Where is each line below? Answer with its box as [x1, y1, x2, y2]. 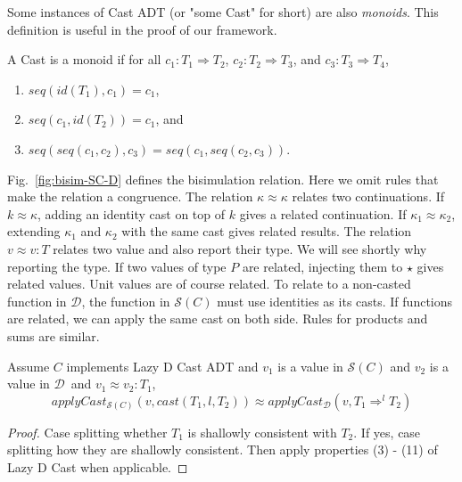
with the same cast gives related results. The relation [121, 222, 412, 241]
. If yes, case [353, 422, 421, 441]
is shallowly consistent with [187, 422, 337, 441]
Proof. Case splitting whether [7, 422, 168, 441]
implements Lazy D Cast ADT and [66, 356, 259, 375]
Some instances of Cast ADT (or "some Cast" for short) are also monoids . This [7, 3, 439, 20]
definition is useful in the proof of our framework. [7, 20, 277, 38]
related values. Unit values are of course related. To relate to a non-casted [7, 274, 411, 293]
